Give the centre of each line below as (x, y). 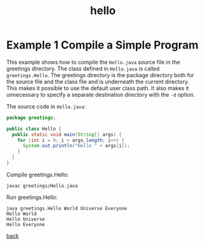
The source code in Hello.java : (46, 106)
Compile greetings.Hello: (38, 175)
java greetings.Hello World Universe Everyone (67, 208)
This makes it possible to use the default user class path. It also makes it (98, 88)
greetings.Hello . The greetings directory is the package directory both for (100, 75)
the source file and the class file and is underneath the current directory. (98, 81)
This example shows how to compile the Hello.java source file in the (93, 62)
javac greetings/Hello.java (42, 186)
